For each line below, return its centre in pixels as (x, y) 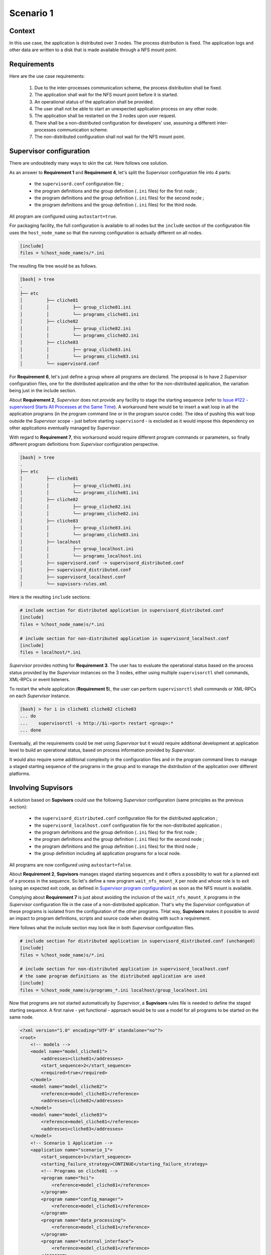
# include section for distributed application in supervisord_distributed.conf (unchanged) (138, 941)
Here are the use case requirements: (47, 76)
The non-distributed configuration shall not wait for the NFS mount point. (110, 137)
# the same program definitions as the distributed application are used (112, 976)
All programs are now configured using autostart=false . (71, 865)
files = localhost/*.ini (50, 652)
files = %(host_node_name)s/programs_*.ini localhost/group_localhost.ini (114, 990)
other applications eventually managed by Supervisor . (65, 428)
